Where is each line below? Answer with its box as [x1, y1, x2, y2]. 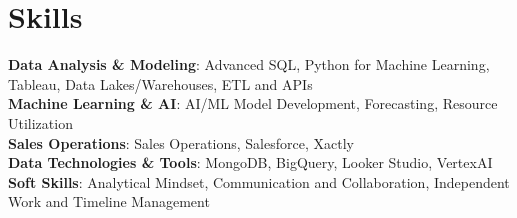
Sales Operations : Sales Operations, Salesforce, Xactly [8, 132, 354, 153]
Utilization [8, 112, 73, 133]
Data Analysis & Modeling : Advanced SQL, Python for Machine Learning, [8, 54, 490, 75]
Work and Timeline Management [8, 191, 210, 212]
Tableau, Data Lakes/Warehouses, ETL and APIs [8, 73, 313, 94]
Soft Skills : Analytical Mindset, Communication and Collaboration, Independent [8, 171, 510, 192]
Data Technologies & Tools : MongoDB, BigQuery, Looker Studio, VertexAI [8, 152, 493, 173]
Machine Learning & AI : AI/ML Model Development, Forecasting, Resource [8, 93, 498, 114]
